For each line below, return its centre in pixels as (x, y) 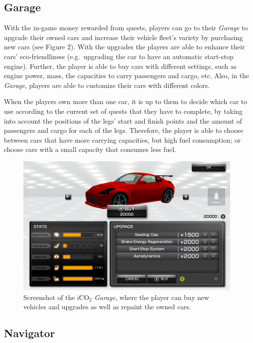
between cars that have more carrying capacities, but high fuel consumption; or (122, 139)
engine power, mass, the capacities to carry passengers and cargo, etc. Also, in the (126, 75)
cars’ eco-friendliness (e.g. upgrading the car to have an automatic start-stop (119, 56)
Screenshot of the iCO (57, 297)
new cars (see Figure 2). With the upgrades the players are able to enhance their (125, 47)
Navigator (29, 333)
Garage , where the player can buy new (152, 297)
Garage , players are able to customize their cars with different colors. (107, 85)
